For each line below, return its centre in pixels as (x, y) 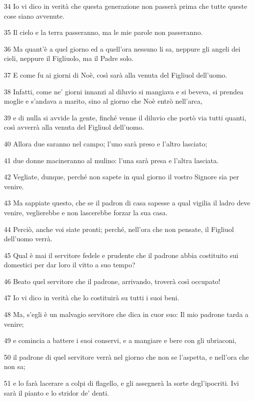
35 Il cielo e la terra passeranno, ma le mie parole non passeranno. (103, 32)
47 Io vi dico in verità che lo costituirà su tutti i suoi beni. (92, 298)
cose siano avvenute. (34, 15)
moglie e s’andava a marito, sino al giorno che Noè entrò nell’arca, (103, 101)
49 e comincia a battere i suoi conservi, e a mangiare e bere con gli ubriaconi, (120, 340)
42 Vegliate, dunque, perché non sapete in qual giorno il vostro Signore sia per (122, 177)
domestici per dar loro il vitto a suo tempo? (70, 265)
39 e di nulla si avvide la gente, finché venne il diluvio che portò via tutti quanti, (125, 117)
